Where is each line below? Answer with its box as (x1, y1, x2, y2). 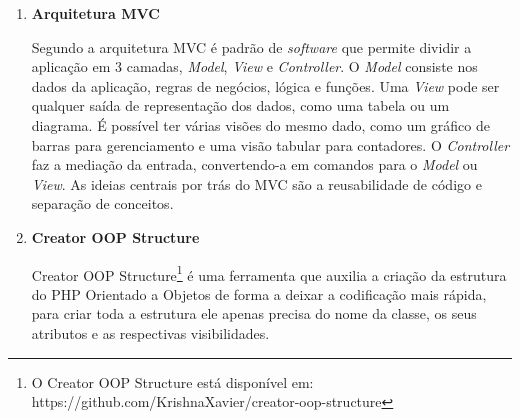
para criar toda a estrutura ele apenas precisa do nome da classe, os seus (31, 303, 477, 324)
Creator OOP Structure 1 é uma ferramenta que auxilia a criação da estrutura (31, 261, 507, 285)
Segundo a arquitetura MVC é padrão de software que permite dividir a (31, 36, 472, 57)
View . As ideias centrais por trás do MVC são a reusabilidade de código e (31, 173, 482, 194)
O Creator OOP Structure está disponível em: (31, 371, 314, 392)
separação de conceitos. (31, 193, 174, 214)
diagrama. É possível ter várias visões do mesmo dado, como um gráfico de (31, 114, 490, 135)
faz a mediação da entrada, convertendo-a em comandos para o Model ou (31, 154, 478, 175)
